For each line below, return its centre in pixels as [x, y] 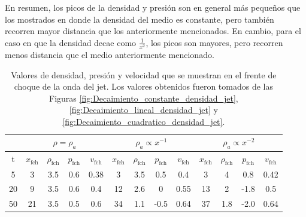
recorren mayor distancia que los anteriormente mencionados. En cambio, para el [153, 31]
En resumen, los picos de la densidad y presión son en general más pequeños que [153, 7]
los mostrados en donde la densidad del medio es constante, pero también [140, 19]
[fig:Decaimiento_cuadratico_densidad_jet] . [144, 121]
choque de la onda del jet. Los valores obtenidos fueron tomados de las [144, 86]
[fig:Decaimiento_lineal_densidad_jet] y [143, 110]
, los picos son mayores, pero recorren [214, 42]
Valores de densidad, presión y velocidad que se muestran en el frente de [144, 74]
